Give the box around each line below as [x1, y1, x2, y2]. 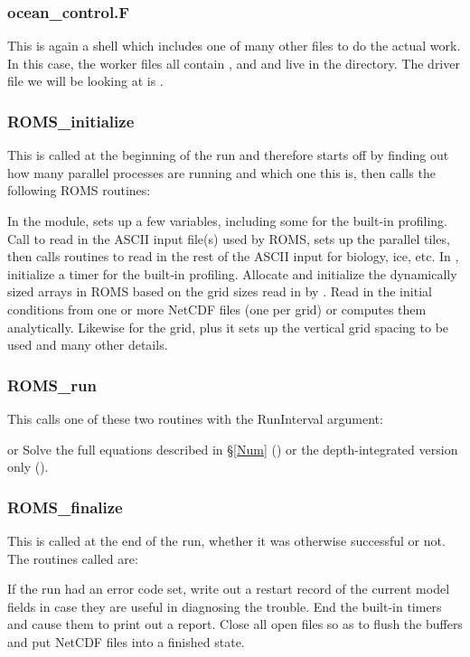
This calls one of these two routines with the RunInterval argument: [7, 408, 383, 427]
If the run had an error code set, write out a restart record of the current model [7, 579, 450, 598]
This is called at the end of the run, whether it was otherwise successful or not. [7, 530, 446, 549]
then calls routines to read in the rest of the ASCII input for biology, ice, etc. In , [7, 247, 459, 266]
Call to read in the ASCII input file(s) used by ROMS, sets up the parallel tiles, [7, 229, 450, 248]
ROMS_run [7, 373, 97, 396]
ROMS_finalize [7, 495, 123, 518]
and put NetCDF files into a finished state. [7, 632, 245, 651]
